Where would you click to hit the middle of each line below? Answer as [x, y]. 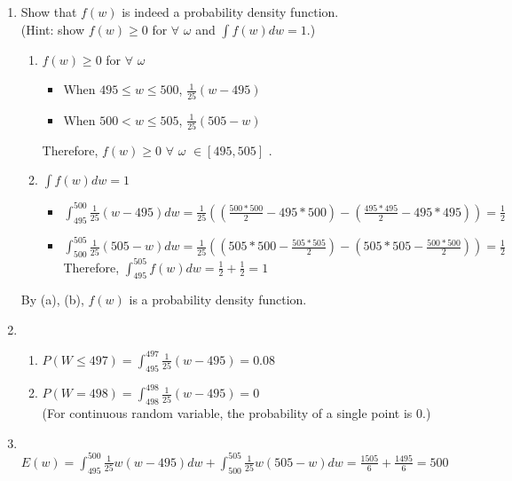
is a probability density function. [218, 300]
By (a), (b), [52, 300]
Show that [49, 12]
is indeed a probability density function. [230, 12]
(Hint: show [53, 29]
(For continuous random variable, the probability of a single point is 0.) [236, 413]
